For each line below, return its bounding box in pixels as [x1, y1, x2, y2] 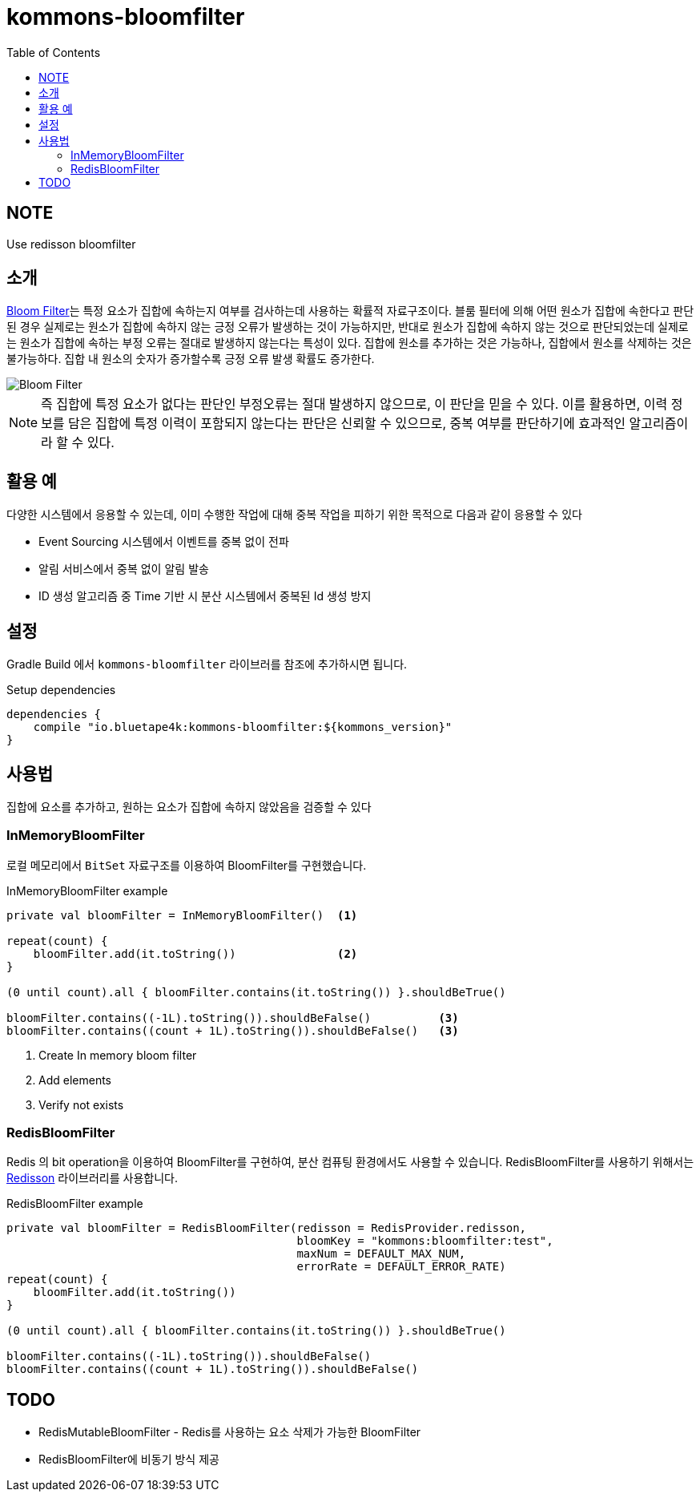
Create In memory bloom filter [38, 1048, 197, 1062]
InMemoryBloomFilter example [6, 883, 168, 898]
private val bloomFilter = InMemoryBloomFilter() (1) [6, 908, 358, 922]
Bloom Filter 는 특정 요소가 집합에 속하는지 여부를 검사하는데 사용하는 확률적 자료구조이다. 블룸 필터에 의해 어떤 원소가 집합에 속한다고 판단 [6, 304, 694, 318]
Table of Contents [6, 45, 101, 59]
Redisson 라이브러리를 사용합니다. [6, 1171, 178, 1185]
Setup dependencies [6, 683, 116, 697]
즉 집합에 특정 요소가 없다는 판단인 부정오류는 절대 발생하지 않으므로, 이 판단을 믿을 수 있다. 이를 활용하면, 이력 [41, 396, 668, 413]
